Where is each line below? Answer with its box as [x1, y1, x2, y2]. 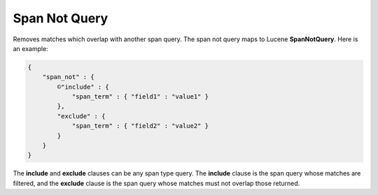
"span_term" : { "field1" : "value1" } [71, 93, 209, 101]
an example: [13, 44, 48, 52]
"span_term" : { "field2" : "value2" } [71, 122, 209, 130]
